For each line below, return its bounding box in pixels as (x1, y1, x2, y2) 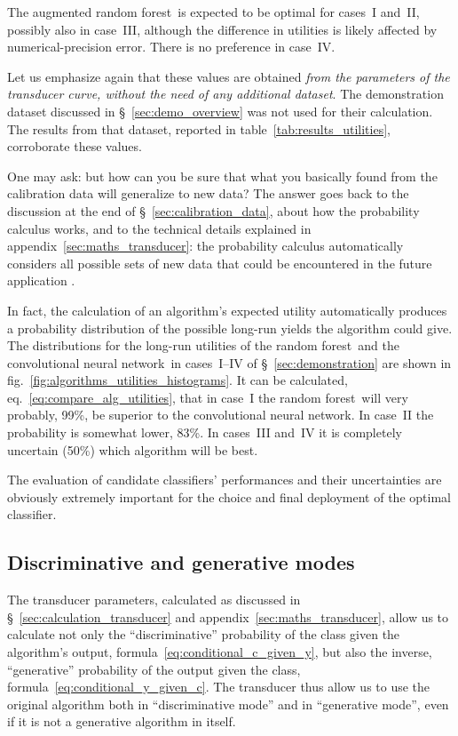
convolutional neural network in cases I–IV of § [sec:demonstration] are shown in (7, 353, 452, 372)
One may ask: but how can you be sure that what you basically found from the (7, 166, 438, 185)
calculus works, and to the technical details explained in (7, 219, 312, 237)
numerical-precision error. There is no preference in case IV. (7, 37, 336, 56)
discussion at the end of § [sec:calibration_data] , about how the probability (7, 201, 420, 220)
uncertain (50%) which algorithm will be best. (7, 440, 258, 459)
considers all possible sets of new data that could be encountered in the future (7, 253, 432, 272)
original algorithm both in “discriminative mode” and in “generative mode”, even (7, 694, 449, 713)
